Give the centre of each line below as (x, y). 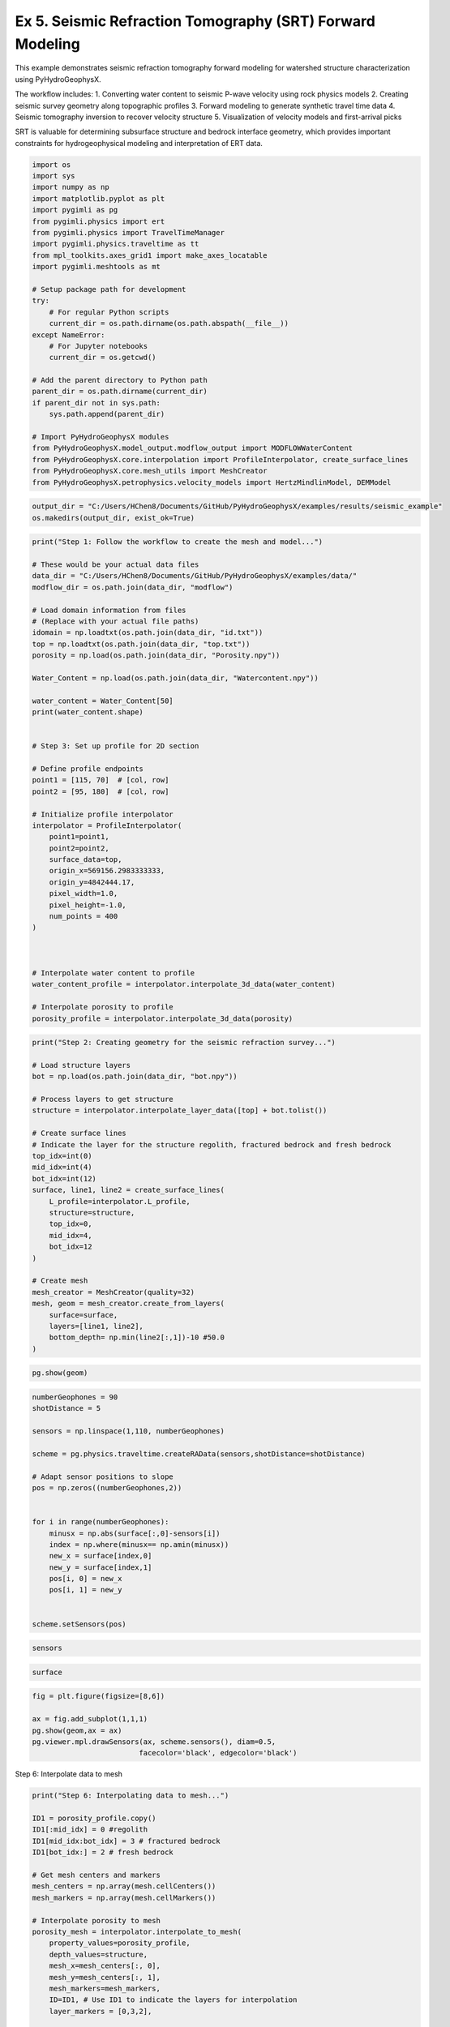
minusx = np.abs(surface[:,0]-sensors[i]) (135, 1533)
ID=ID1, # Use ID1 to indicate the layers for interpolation (173, 2000)
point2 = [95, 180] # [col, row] (101, 791)
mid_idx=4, (71, 1235)
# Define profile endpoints (88, 769)
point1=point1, (79, 837)
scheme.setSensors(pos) (79, 1624)
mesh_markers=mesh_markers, (105, 1988)
